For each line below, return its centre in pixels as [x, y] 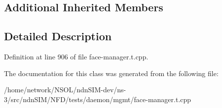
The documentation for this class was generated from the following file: [111, 73]
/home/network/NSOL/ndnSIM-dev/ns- [65, 90]
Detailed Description [58, 36]
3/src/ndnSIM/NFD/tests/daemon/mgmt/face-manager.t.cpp [98, 99]
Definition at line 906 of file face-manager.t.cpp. [76, 56]
